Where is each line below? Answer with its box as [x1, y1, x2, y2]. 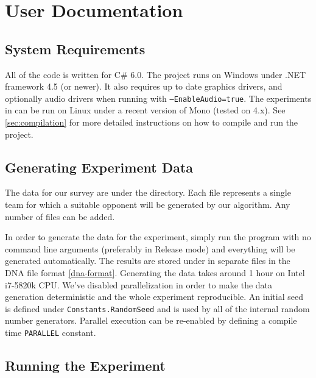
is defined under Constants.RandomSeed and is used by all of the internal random [5, 302, 310, 315]
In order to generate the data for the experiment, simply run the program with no [5, 230, 311, 243]
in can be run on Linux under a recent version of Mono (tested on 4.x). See [5, 104, 286, 116]
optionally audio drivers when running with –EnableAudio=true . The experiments [5, 91, 312, 104]
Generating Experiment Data [5, 157, 194, 176]
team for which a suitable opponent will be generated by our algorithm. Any [5, 198, 290, 210]
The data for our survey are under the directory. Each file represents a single [5, 186, 291, 199]
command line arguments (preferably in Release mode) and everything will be [5, 242, 295, 255]
